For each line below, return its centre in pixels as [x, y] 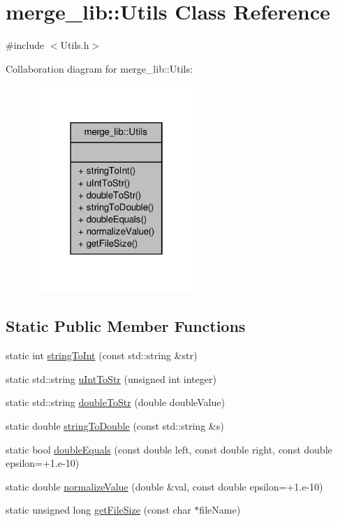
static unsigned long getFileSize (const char [98, 510]
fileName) [220, 510]
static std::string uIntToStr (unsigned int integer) [111, 378]
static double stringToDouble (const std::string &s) [115, 426]
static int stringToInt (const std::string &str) [102, 355]
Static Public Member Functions [126, 326]
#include [25, 45]
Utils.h [75, 45]
